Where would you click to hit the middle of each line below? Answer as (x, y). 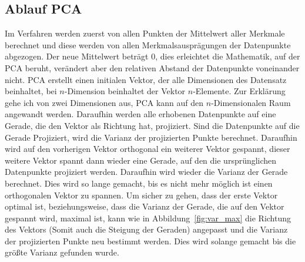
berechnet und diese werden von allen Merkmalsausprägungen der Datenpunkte (148, 44)
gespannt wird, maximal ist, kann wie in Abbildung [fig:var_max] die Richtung (148, 218)
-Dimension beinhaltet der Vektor (125, 91)
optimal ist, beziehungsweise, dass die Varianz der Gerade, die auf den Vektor (145, 206)
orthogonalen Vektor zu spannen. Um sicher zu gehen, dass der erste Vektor (141, 195)
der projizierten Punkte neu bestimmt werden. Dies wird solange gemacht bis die (150, 241)
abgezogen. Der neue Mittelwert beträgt (77, 56)
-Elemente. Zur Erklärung (239, 91)
